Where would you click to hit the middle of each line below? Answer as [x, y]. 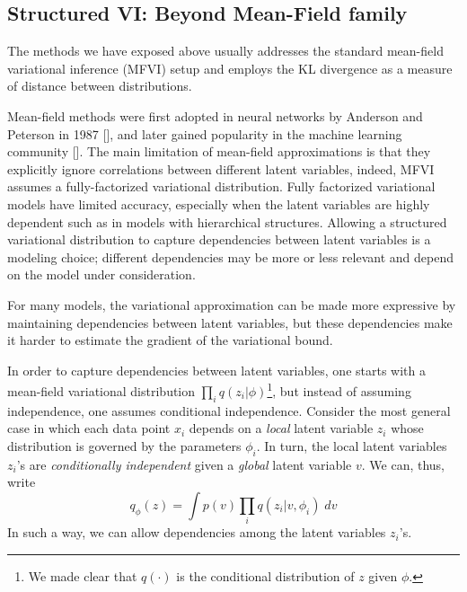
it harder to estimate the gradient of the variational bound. [170, 340]
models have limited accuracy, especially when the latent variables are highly [219, 203]
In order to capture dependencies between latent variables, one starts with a [216, 370]
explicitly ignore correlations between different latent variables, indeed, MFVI [221, 168]
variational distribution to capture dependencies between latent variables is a [219, 239]
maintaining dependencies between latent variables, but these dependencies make [230, 322]
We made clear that [83, 575]
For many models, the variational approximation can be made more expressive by [232, 304]
